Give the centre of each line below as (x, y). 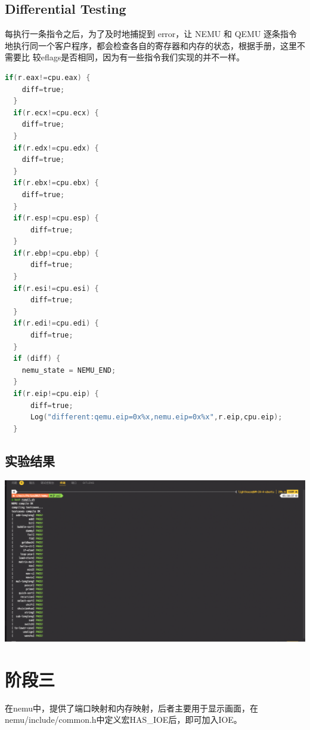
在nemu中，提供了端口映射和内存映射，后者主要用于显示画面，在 (132, 708)
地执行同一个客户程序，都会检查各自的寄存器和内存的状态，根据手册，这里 (151, 45)
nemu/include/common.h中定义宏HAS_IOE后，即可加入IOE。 (123, 720)
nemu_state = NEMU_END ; (69, 370)
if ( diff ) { (37, 359)
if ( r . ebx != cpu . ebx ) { (56, 183)
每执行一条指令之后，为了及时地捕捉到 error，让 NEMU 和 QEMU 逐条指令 (151, 34)
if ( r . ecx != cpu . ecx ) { (56, 113)
